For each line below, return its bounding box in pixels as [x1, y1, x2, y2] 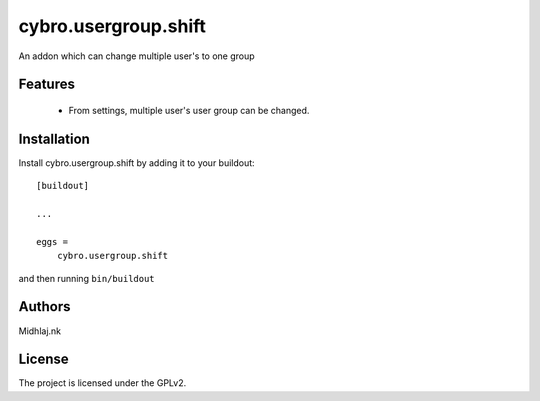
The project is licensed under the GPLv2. [18, 377, 187, 389]
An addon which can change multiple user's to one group [18, 50, 255, 62]
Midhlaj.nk [18, 325, 62, 337]
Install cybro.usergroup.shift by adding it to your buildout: [18, 156, 255, 169]
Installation [18, 130, 90, 147]
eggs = [36, 236, 69, 247]
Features [18, 76, 75, 93]
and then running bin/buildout [18, 272, 155, 284]
